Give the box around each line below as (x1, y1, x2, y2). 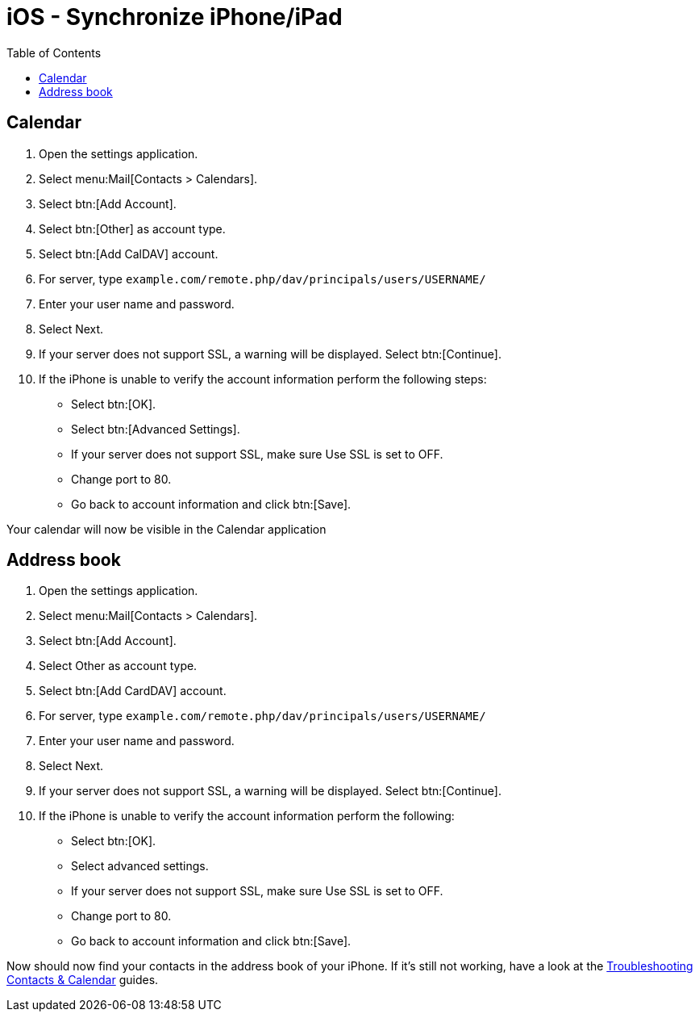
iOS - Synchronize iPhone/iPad (6, 3, 343, 31)
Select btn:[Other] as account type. (39, 221, 226, 236)
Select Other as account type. (39, 659, 198, 673)
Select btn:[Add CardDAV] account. (39, 684, 227, 698)
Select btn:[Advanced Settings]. (71, 421, 240, 436)
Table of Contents (6, 45, 102, 60)
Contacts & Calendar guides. (6, 973, 159, 987)
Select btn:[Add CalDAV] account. (39, 246, 218, 261)
